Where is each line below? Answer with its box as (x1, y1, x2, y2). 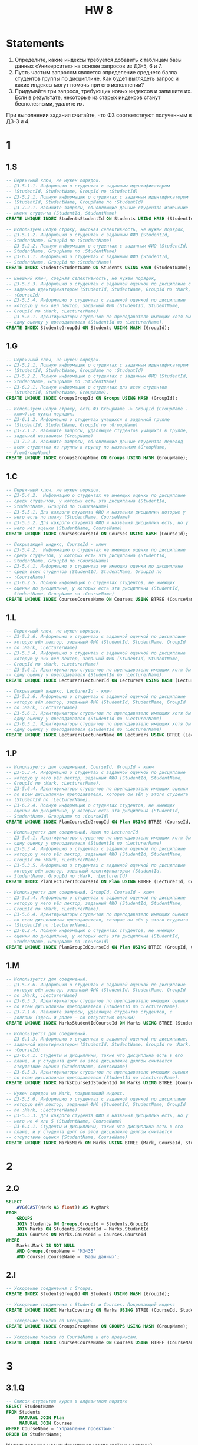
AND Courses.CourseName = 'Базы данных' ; (16, 1253, 120, 1259)
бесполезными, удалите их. (14, 100, 84, 107)
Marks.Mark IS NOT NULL (16, 1243, 75, 1249)
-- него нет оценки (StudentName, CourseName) (6, 525, 123, 531)
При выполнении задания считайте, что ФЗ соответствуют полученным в (6, 111, 192, 119)
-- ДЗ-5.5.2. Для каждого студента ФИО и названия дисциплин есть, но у (6, 520, 189, 526)
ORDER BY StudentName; (6, 1431, 62, 1437)
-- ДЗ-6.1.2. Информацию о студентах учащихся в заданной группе (6, 417, 170, 423)
